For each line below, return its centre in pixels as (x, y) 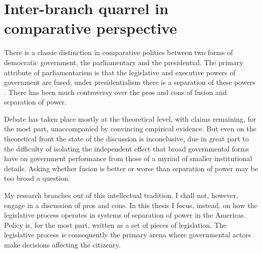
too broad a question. (37, 178)
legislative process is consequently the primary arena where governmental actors (128, 235)
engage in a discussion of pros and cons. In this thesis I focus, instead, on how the (131, 205)
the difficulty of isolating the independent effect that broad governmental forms (127, 148)
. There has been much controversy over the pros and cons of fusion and (116, 92)
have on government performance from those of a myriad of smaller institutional (128, 158)
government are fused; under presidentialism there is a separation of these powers (130, 82)
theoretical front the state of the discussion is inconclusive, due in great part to (126, 139)
